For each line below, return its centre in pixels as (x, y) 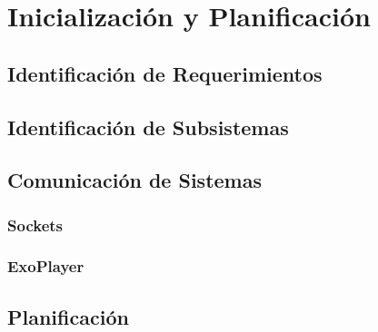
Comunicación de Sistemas (134, 180)
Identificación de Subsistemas (148, 127)
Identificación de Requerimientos (165, 73)
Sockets (35, 225)
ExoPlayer (46, 266)
